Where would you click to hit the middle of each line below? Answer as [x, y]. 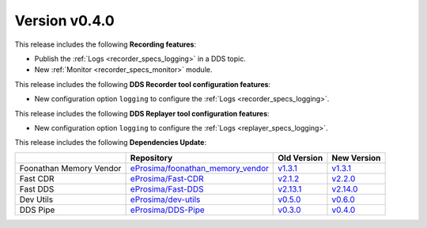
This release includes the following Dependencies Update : [111, 142]
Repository [151, 158]
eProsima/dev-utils [165, 199]
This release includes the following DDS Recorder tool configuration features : [143, 84]
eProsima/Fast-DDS [167, 188]
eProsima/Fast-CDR [167, 178]
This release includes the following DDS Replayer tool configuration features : [142, 113]
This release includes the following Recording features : [106, 44]
